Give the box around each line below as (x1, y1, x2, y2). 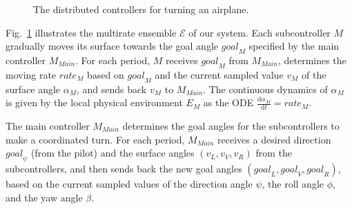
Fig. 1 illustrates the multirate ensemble (6, 25, 177, 39)
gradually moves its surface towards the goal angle (6, 39, 219, 53)
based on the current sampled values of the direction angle (6, 176, 253, 190)
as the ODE (203, 95, 254, 110)
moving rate (6, 67, 57, 81)
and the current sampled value (155, 67, 284, 81)
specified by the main (248, 39, 340, 53)
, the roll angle (262, 176, 324, 190)
